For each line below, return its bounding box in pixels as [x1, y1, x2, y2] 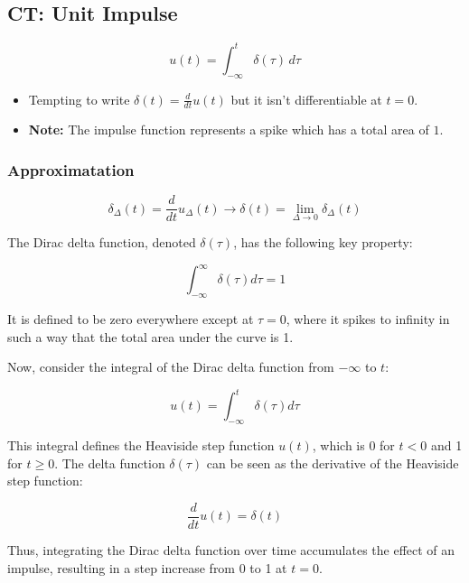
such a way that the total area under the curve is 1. [7, 327, 294, 346]
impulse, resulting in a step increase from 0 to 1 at [7, 558, 287, 577]
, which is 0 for [312, 436, 395, 455]
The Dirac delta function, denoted [7, 233, 196, 252]
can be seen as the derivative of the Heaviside [206, 453, 459, 472]
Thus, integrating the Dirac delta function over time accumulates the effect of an [7, 541, 455, 560]
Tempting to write [28, 89, 130, 108]
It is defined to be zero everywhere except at [7, 310, 254, 329]
